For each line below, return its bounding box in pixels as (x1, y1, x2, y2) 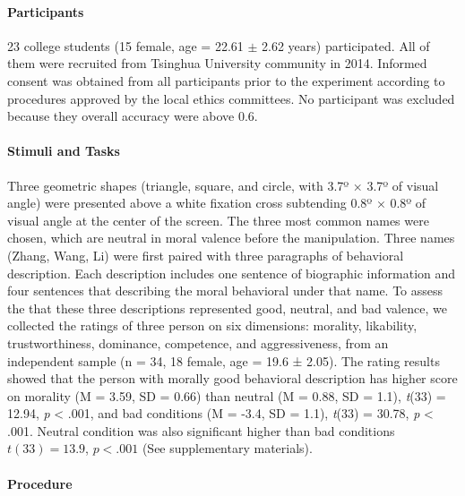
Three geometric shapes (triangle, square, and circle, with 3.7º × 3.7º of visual (7, 175, 439, 194)
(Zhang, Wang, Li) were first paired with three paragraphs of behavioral (7, 245, 404, 264)
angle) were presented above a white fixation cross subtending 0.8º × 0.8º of (7, 193, 426, 212)
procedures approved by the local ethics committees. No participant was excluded (7, 89, 455, 107)
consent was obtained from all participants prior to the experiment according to (7, 71, 445, 90)
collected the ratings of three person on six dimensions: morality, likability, (7, 316, 418, 335)
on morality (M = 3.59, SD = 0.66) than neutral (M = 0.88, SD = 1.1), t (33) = (7, 386, 446, 405)
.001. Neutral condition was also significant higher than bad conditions (7, 421, 395, 440)
